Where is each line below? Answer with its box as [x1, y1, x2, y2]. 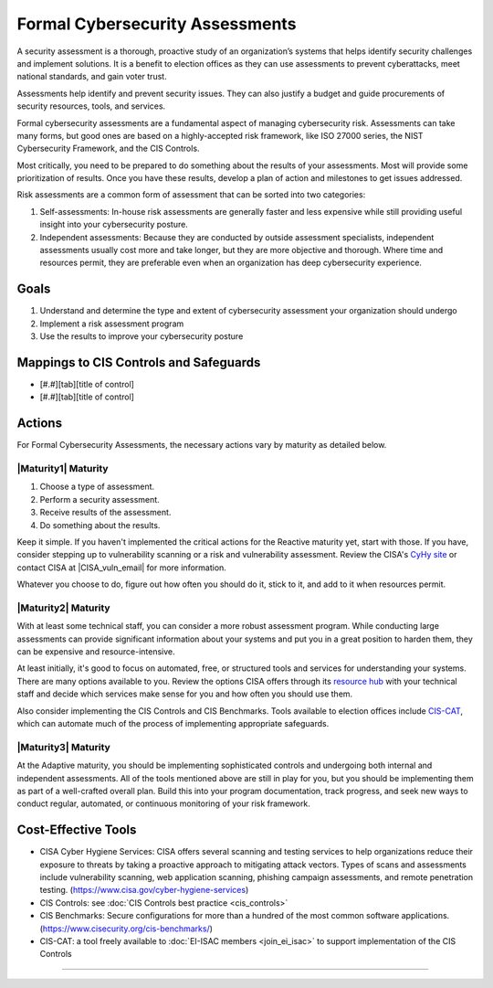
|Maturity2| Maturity [16, 601, 110, 614]
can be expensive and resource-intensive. [16, 646, 175, 657]
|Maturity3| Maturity [16, 740, 111, 753]
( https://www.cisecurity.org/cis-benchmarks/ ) [39, 923, 214, 934]
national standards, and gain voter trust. [16, 71, 168, 82]
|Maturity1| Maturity [16, 462, 109, 475]
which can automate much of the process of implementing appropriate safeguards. [16, 718, 330, 729]
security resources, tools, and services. [16, 101, 166, 112]
